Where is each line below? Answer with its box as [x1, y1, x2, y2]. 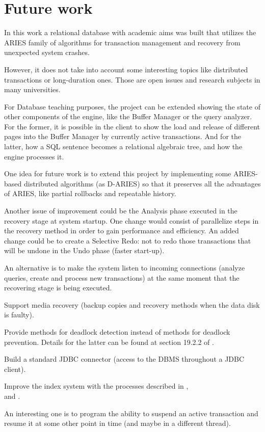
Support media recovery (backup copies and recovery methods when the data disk [4, 299, 260, 310]
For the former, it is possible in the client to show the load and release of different [4, 121, 260, 131]
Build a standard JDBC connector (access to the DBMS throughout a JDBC [4, 354, 245, 364]
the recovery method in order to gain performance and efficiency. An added [4, 225, 239, 236]
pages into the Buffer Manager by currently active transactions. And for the [4, 131, 241, 142]
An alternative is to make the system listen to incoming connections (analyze [4, 262, 245, 273]
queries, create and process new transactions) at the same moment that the [4, 272, 240, 283]
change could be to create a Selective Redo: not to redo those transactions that [4, 235, 251, 246]
